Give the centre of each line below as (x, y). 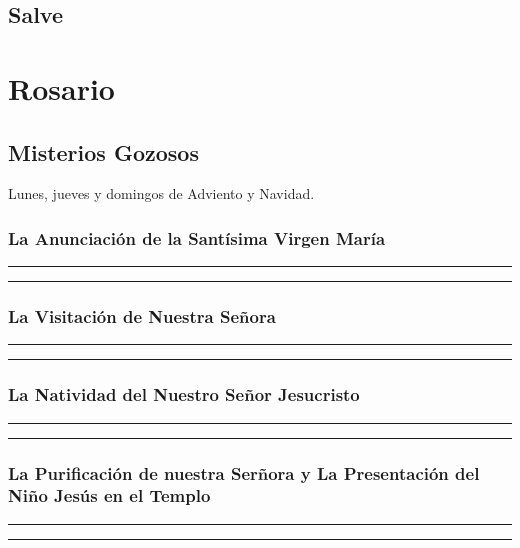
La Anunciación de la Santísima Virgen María (197, 237)
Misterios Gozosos (103, 151)
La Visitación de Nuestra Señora (142, 316)
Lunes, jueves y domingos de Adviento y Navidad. (161, 193)
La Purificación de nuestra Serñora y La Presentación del (244, 472)
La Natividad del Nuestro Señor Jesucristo (184, 394)
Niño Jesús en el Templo (109, 495)
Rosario (61, 87)
